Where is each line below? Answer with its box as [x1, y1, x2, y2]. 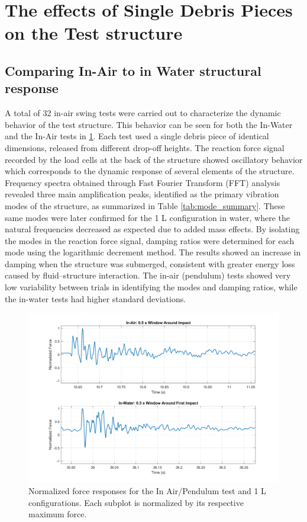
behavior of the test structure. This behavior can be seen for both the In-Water [5, 118, 293, 130]
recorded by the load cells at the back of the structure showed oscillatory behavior [5, 153, 303, 165]
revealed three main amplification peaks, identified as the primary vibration [5, 188, 279, 200]
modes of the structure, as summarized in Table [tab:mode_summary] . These [5, 199, 285, 212]
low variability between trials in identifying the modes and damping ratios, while [5, 281, 298, 293]
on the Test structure [5, 21, 183, 45]
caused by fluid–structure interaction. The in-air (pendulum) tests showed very [5, 269, 291, 281]
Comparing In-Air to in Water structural [5, 61, 261, 79]
